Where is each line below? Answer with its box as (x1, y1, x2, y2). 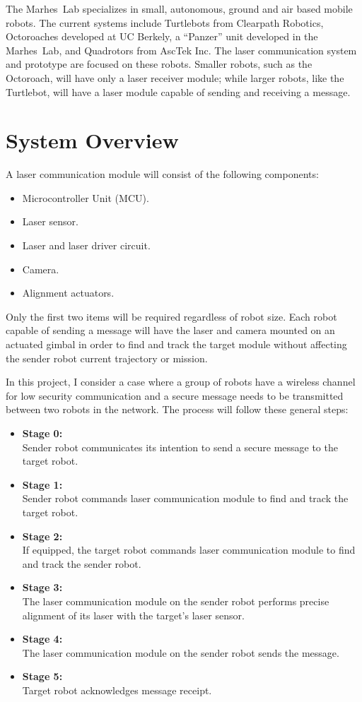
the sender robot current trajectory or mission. (6, 350, 208, 365)
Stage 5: (22, 669, 63, 684)
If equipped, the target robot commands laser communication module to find (22, 542, 356, 557)
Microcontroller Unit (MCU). (22, 190, 149, 205)
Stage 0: (22, 426, 63, 440)
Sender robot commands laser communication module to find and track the (22, 491, 349, 506)
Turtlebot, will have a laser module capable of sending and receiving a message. (6, 84, 351, 99)
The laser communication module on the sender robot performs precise (22, 593, 329, 608)
